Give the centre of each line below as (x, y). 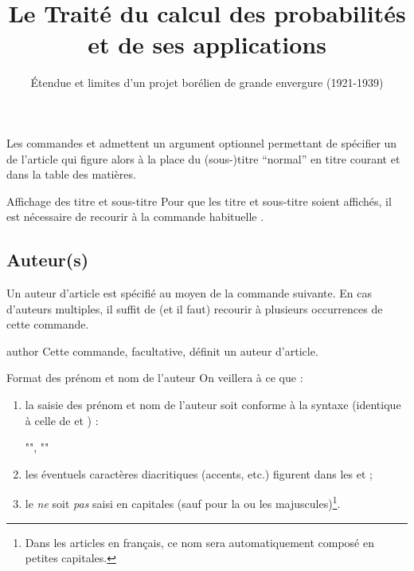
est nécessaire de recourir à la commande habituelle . (135, 217)
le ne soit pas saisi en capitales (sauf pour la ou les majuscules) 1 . (183, 502)
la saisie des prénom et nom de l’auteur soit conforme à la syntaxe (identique (213, 405)
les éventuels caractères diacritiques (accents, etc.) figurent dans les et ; (199, 473)
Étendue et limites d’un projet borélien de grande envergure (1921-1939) (207, 83)
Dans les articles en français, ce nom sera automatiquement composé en (199, 542)
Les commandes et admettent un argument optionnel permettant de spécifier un (202, 142)
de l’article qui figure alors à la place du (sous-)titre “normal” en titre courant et (203, 158)
